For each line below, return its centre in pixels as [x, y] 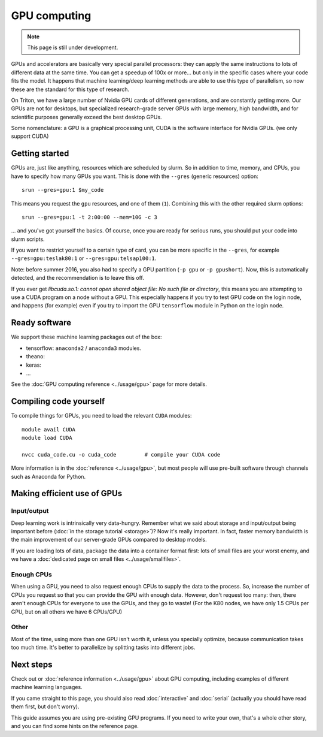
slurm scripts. [28, 239]
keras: [34, 365]
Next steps [32, 664]
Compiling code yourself [58, 401]
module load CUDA [47, 438]
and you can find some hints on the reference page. [75, 726]
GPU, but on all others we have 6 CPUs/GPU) [67, 612]
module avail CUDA [49, 429]
